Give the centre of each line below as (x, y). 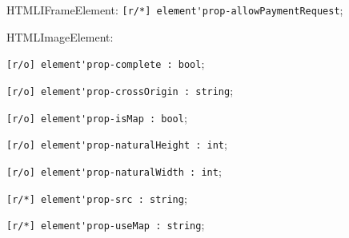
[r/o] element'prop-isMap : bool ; (97, 117)
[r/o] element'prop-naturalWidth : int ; (114, 171)
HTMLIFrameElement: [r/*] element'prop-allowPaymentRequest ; (175, 10)
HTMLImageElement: (60, 36)
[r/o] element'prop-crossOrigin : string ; (120, 90)
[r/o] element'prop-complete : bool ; (106, 63)
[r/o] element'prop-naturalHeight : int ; (117, 144)
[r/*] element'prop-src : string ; (97, 198)
